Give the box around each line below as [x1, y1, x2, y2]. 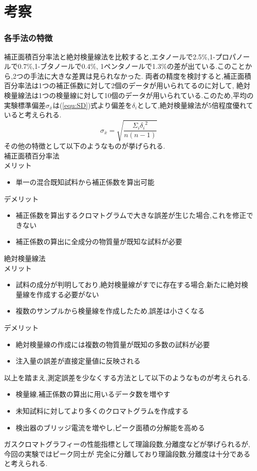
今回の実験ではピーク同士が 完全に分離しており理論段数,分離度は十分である [4, 448, 251, 459]
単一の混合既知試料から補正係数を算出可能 [15, 177, 154, 187]
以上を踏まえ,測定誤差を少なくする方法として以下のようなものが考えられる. [4, 372, 251, 382]
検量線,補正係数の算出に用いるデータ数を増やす [15, 389, 170, 399]
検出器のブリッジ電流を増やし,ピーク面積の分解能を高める [15, 422, 205, 432]
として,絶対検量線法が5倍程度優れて [137, 100, 254, 110]
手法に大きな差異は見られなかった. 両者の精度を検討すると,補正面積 [30, 70, 252, 81]
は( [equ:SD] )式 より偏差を [52, 100, 132, 110]
